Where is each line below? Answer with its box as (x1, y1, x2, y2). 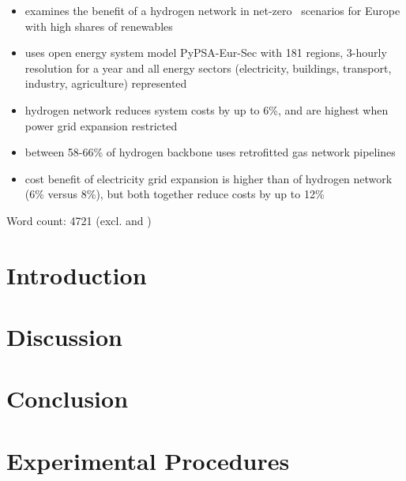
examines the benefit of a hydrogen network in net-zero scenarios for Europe (24, 2, 400, 18)
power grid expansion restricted (24, 117, 178, 133)
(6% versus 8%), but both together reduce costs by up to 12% (24, 186, 325, 202)
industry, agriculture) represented (24, 75, 187, 92)
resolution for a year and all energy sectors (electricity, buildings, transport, (24, 59, 392, 76)
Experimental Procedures (6, 444, 290, 476)
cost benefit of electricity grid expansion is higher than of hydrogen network (24, 170, 393, 186)
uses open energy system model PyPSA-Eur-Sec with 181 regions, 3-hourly (24, 44, 387, 61)
